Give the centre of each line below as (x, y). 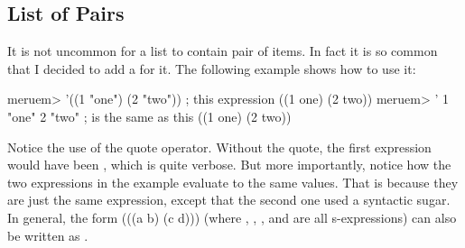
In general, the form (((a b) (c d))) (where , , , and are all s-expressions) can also (232, 217)
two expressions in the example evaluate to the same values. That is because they (233, 182)
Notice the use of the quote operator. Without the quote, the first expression (219, 147)
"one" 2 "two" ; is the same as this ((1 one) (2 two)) (149, 116)
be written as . (48, 235)
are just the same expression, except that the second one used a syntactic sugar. (229, 200)
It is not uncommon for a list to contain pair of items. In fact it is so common (223, 51)
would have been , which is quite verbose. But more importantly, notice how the (229, 165)
